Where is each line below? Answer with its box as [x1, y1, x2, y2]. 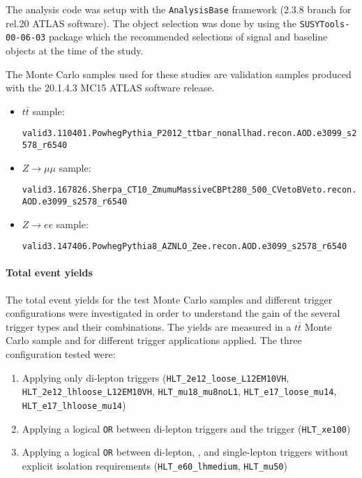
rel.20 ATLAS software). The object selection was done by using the [6, 15, 297, 30]
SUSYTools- [299, 19, 350, 29]
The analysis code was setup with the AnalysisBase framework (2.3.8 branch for [6, 2, 352, 16]
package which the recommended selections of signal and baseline [48, 29, 328, 44]
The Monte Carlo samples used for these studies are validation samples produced [6, 66, 352, 81]
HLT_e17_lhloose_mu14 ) [22, 397, 126, 412]
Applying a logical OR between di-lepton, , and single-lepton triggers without [22, 445, 349, 459]
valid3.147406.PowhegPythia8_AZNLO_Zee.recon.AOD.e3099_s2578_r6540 [22, 241, 347, 252]
